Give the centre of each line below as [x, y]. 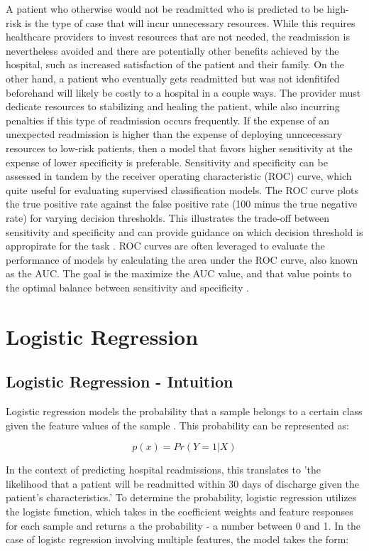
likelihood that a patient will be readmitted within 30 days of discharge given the [183, 483]
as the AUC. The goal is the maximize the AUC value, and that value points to [179, 273]
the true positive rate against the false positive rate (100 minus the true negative [182, 204]
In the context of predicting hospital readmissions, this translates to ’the [163, 470]
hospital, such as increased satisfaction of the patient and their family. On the [175, 64]
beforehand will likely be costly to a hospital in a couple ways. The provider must [183, 92]
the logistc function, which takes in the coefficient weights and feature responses [180, 512]
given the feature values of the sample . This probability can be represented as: [177, 425]
